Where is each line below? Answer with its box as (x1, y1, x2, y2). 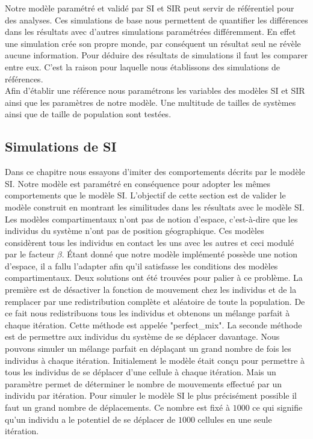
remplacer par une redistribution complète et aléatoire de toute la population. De (5, 295, 305, 307)
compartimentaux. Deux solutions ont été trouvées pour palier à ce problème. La (5, 271, 303, 284)
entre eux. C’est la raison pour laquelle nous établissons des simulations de (5, 60, 280, 73)
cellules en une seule (197, 413, 272, 425)
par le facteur (5, 248, 55, 260)
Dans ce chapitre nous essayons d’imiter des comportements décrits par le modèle (5, 165, 305, 178)
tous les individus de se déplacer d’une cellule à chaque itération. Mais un (5, 366, 276, 378)
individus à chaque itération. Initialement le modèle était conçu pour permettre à (5, 354, 305, 366)
